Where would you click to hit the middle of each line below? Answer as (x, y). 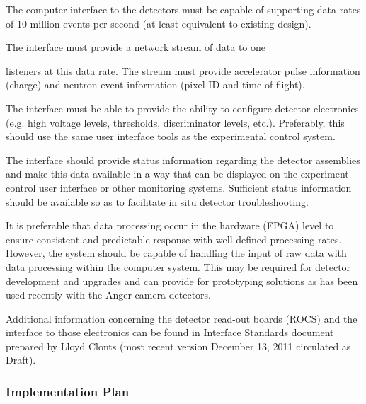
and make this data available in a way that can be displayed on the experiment (177, 174)
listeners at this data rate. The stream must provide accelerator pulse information (183, 70)
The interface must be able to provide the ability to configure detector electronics (182, 108)
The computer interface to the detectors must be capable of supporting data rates (183, 9)
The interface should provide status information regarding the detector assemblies (183, 160)
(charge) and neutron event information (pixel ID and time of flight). (155, 85)
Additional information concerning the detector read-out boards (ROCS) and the (182, 318)
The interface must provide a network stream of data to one (136, 47)
